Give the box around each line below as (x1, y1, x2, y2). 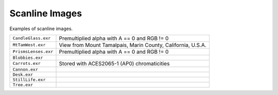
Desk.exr (12, 72, 33, 77)
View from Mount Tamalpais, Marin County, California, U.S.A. (59, 41, 207, 49)
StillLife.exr (12, 77, 46, 82)
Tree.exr (12, 82, 33, 87)
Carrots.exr (12, 61, 41, 66)
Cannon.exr (12, 66, 39, 72)
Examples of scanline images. (9, 26, 73, 32)
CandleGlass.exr (12, 36, 51, 41)
